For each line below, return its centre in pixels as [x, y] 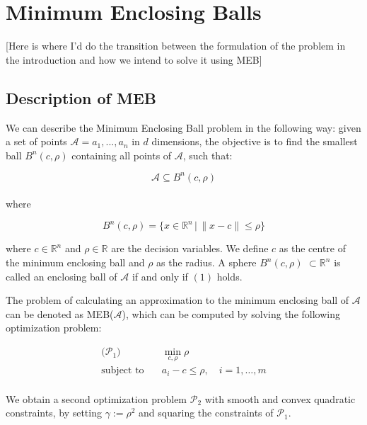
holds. [229, 276]
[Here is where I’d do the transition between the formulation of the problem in [176, 46]
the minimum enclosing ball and [75, 262]
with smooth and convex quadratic [280, 398]
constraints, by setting [54, 413]
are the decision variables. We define [190, 248]
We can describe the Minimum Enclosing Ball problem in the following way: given [183, 127]
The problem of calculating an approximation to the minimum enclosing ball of [177, 300]
